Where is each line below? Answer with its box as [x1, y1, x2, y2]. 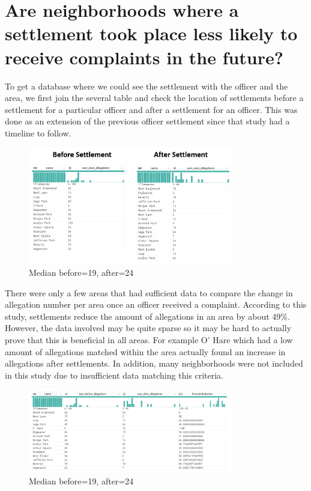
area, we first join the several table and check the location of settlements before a [5, 91, 304, 104]
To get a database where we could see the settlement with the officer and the [5, 79, 288, 92]
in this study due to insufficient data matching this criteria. [5, 368, 224, 381]
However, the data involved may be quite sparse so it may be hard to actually [5, 322, 292, 334]
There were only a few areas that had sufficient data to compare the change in [5, 286, 293, 299]
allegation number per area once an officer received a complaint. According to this [5, 298, 307, 311]
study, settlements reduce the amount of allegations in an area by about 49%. [5, 310, 290, 322]
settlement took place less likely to [5, 21, 298, 46]
